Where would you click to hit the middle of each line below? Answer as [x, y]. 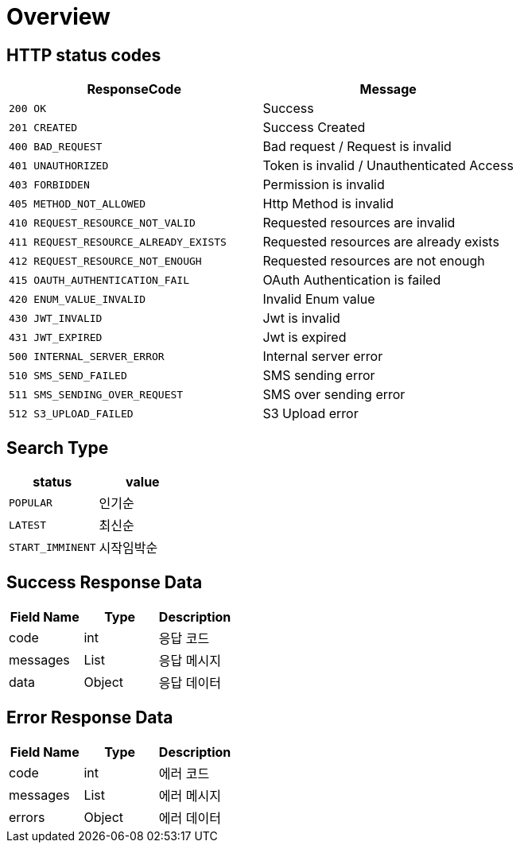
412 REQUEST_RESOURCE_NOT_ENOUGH [105, 261]
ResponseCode [134, 89]
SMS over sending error [334, 395]
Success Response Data [105, 583]
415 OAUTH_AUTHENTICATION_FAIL [99, 280]
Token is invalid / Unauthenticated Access [388, 166]
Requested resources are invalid [359, 223]
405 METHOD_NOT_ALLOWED [78, 204]
